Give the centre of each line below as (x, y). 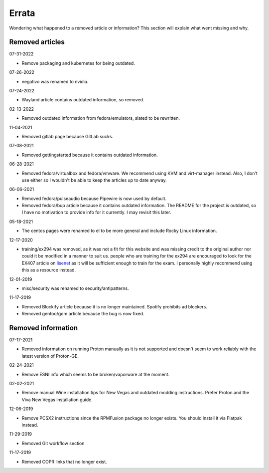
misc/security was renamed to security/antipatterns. (75, 288)
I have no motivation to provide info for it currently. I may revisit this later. (96, 213)
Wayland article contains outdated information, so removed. (83, 100)
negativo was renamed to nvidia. (55, 81)
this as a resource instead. (49, 270)
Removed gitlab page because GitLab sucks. (67, 136)
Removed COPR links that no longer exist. (64, 462)
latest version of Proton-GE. (50, 356)
